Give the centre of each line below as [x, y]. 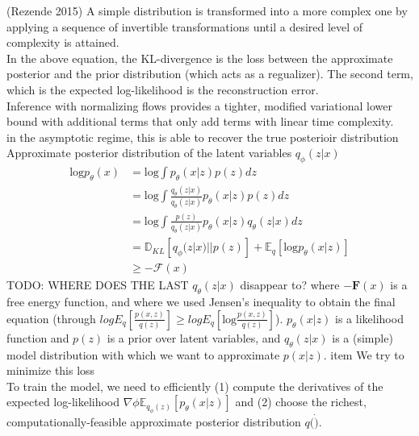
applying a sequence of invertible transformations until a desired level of [185, 26]
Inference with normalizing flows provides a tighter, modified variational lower [199, 105]
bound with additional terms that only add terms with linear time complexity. [200, 121]
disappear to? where [290, 285]
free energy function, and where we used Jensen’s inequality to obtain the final [201, 302]
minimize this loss [51, 370]
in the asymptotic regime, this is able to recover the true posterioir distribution [203, 137]
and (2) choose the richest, [301, 402]
